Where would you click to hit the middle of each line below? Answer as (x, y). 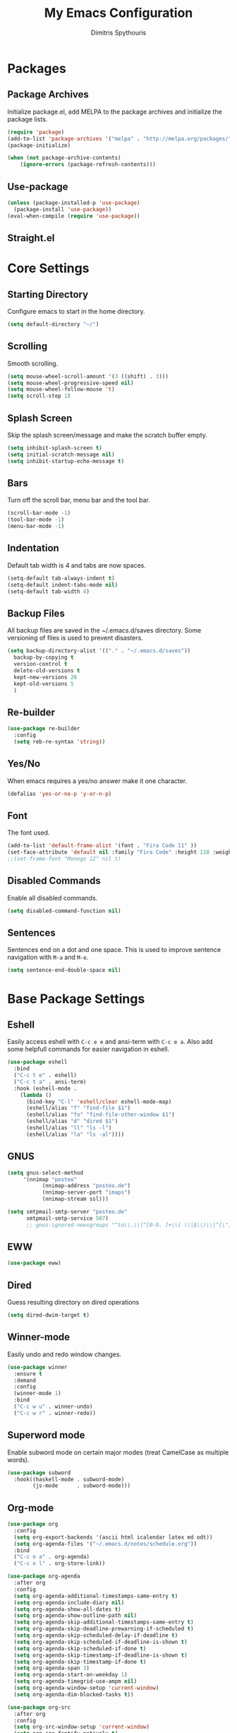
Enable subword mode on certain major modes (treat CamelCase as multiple (118, 1452)
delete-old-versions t (47, 670)
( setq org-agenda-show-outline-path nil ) (75, 1616)
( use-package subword (39, 1473)
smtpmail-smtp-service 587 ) (67, 1218)
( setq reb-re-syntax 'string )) (60, 741)
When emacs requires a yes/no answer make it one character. (97, 781)
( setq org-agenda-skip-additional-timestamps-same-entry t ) (104, 1622)
